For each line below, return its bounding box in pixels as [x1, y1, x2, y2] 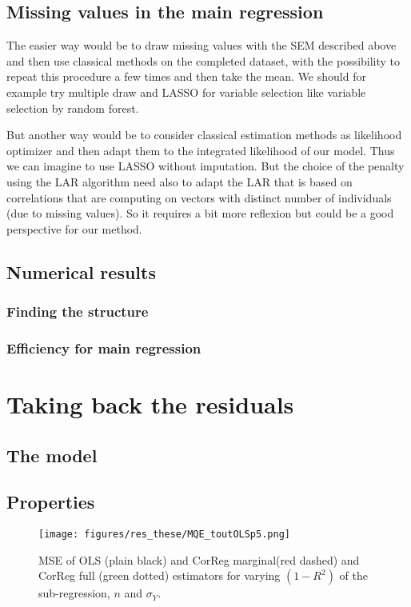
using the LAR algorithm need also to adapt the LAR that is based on [6, 173, 353, 190]
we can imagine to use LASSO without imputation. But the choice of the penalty [6, 158, 405, 174]
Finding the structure [6, 302, 149, 321]
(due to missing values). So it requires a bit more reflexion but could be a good [6, 205, 394, 222]
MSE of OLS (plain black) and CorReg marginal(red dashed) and [38, 551, 360, 568]
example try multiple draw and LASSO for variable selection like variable [6, 83, 366, 100]
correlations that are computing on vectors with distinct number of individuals [6, 189, 392, 206]
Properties [6, 489, 95, 514]
